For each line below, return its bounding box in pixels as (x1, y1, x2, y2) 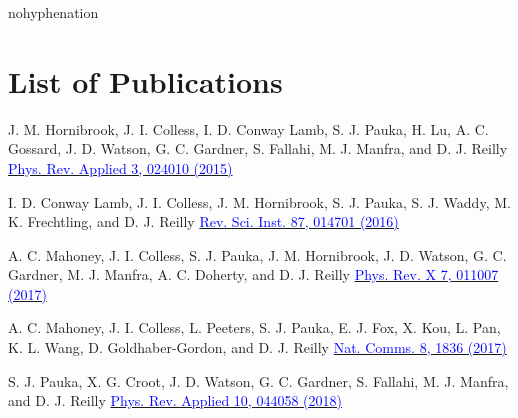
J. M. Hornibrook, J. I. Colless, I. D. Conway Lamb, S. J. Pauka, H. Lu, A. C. (8, 118, 489, 139)
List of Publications (8, 60, 283, 101)
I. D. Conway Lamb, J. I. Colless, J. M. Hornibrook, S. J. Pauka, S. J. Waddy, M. (8, 191, 511, 212)
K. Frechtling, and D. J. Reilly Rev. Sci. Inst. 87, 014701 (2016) (8, 211, 399, 232)
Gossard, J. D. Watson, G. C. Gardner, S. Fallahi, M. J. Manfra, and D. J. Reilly (8, 138, 508, 159)
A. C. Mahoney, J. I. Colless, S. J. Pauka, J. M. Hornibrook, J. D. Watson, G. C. (8, 244, 507, 265)
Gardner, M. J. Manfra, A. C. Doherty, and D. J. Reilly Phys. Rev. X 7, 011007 (8, 264, 499, 285)
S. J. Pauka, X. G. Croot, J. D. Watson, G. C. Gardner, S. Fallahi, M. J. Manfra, (8, 370, 509, 391)
